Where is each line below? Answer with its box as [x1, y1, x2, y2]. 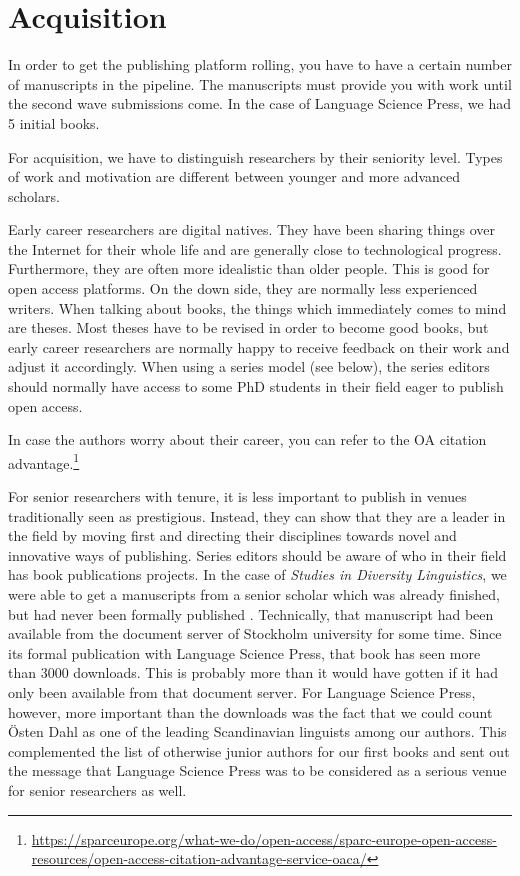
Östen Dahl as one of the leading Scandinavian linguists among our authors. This [8, 721, 507, 742]
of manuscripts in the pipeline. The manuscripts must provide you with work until [8, 73, 512, 94]
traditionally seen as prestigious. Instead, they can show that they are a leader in [8, 505, 506, 526]
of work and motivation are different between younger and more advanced [8, 166, 461, 187]
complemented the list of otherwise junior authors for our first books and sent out [8, 740, 510, 761]
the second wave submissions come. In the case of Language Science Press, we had [8, 93, 511, 114]
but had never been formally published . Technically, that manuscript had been [8, 603, 494, 624]
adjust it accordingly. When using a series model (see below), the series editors [8, 356, 490, 377]
